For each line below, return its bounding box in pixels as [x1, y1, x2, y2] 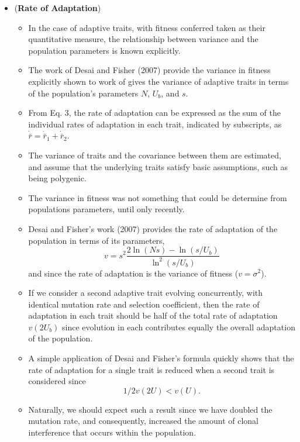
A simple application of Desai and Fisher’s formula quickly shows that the [28, 352, 294, 364]
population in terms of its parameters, [28, 234, 165, 246]
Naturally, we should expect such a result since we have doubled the [28, 403, 273, 415]
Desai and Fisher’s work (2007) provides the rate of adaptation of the [28, 222, 278, 234]
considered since [28, 375, 86, 387]
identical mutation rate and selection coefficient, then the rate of [28, 298, 260, 310]
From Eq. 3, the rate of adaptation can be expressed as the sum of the [28, 106, 281, 119]
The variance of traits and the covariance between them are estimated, [28, 149, 281, 161]
